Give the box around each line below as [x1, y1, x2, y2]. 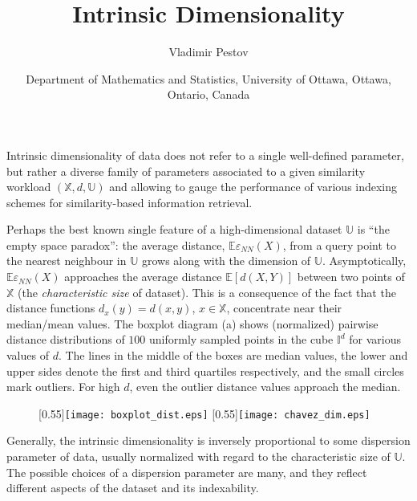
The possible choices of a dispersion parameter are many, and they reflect [6, 463, 367, 480]
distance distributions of [6, 331, 125, 348]
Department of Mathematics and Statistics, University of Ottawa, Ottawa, [26, 70, 391, 87]
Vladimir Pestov [168, 43, 249, 60]
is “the [357, 221, 390, 238]
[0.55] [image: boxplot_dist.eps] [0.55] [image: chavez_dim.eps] [38, 405, 370, 422]
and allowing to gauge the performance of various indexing [109, 178, 398, 195]
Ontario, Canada [167, 86, 250, 103]
